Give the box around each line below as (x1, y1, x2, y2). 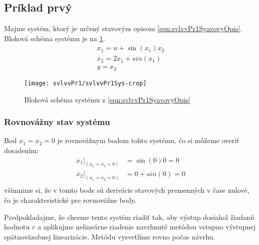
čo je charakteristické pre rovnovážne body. (4, 195, 137, 205)
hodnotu (4, 221, 30, 232)
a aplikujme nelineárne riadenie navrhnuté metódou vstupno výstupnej (37, 221, 256, 232)
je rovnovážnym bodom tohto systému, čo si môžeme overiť (57, 135, 239, 146)
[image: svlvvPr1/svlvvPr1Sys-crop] (24, 79, 147, 87)
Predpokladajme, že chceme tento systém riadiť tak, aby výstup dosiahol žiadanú (4, 211, 254, 222)
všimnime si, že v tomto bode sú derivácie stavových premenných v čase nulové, (4, 185, 249, 195)
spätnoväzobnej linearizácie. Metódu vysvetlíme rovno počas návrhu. (4, 231, 215, 241)
